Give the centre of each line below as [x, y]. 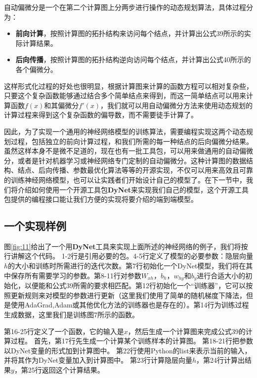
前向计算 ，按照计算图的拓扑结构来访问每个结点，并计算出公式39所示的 [130, 33]
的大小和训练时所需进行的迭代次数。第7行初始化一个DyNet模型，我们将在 [127, 266]
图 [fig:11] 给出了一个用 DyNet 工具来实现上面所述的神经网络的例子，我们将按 [126, 246]
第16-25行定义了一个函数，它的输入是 [64, 331]
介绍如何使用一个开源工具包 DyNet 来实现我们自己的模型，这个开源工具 [133, 189]
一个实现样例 [35, 226]
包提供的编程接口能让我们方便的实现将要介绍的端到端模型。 [101, 199]
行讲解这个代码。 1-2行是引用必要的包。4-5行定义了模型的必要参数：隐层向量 [128, 256]
